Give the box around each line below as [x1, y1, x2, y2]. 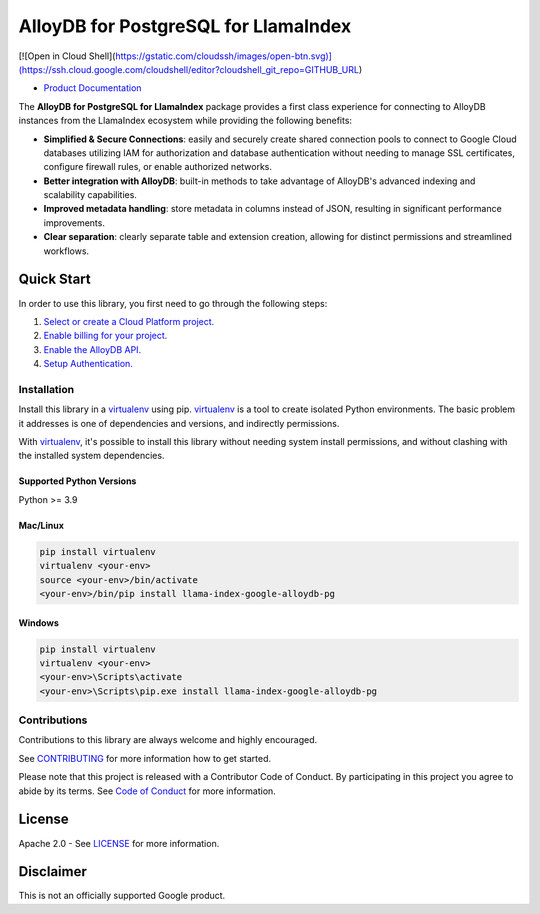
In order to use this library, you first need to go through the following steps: [18, 297, 328, 309]
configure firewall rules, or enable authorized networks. [43, 161, 273, 173]
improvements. [43, 216, 105, 229]
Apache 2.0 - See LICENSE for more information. [18, 837, 220, 849]
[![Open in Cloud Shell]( [18, 50, 116, 62]
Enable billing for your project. [43, 330, 168, 342]
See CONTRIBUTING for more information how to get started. [18, 752, 272, 764]
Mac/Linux [18, 519, 65, 531]
